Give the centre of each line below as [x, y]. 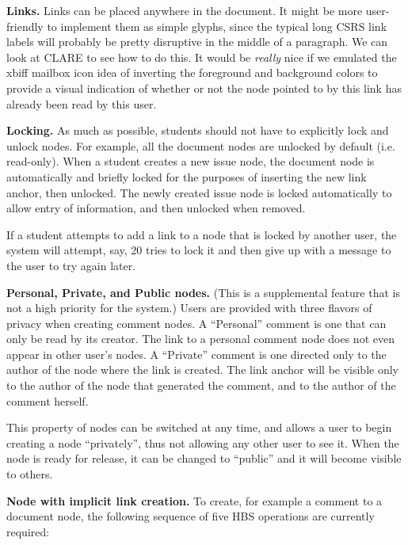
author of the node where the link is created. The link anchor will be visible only [202, 370]
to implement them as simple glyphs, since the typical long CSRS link [217, 26]
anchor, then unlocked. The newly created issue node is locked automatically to [199, 192]
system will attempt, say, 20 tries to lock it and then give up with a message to [199, 250]
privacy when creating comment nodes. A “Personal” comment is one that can [196, 323]
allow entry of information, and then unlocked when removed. [156, 208]
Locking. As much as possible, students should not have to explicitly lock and [198, 130]
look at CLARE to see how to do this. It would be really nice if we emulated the [202, 57]
